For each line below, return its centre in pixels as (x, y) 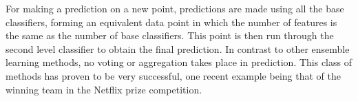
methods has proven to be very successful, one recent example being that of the (173, 75)
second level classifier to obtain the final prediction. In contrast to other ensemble (178, 48)
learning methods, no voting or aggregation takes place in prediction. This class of (179, 62)
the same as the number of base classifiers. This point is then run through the (170, 35)
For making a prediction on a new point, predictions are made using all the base (175, 8)
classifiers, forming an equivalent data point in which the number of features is (171, 22)
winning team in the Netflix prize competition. (104, 89)
